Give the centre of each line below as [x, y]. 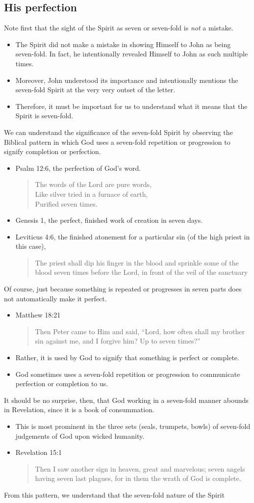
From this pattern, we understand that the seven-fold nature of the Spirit [114, 494]
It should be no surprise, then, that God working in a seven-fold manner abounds [126, 400]
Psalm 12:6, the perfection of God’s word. [78, 168]
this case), [31, 246]
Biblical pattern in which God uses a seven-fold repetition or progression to [117, 142]
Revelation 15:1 [39, 452]
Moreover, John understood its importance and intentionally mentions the [127, 80]
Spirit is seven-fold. [44, 116]
